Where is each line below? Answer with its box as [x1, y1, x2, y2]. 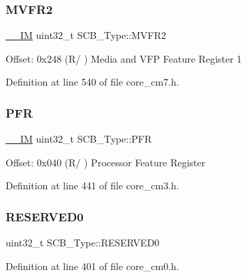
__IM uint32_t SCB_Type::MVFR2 [6, 28, 167, 42]
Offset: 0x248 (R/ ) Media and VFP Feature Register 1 [6, 51, 242, 65]
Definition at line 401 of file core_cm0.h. [6, 258, 179, 273]
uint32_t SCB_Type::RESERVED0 [6, 235, 160, 250]
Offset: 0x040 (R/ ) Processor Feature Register [6, 155, 206, 169]
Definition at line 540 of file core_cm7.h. [6, 74, 179, 89]
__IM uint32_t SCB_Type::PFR [6, 132, 152, 146]
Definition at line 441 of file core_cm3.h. [6, 178, 179, 193]
